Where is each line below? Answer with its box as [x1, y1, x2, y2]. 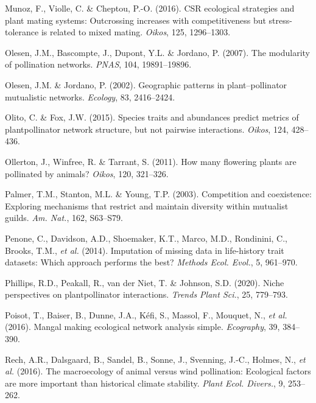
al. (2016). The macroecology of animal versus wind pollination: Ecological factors [5, 365, 311, 377]
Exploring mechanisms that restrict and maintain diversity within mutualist [5, 199, 289, 212]
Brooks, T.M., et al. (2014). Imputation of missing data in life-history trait [5, 244, 284, 256]
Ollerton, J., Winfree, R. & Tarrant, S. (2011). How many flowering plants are [5, 155, 297, 167]
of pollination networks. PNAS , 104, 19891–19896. [5, 58, 192, 71]
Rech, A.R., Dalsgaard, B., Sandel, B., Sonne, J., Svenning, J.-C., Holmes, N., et [5, 352, 306, 365]
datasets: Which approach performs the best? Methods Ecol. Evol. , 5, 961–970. [5, 256, 298, 268]
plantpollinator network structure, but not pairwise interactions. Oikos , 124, [5, 122, 289, 135]
